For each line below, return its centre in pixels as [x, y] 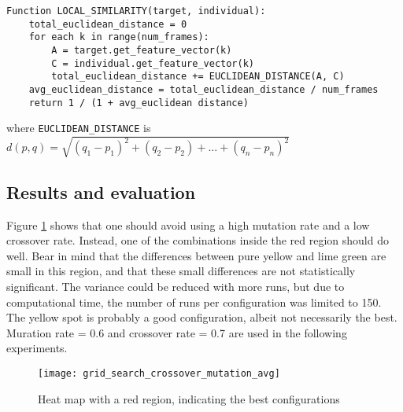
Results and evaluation [101, 191]
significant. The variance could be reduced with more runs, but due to [176, 287]
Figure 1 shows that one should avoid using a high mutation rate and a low [188, 224]
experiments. [37, 348]
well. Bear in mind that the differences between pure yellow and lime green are [196, 255]
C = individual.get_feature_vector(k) [153, 63]
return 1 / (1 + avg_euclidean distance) [139, 103]
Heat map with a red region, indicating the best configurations [189, 398]
